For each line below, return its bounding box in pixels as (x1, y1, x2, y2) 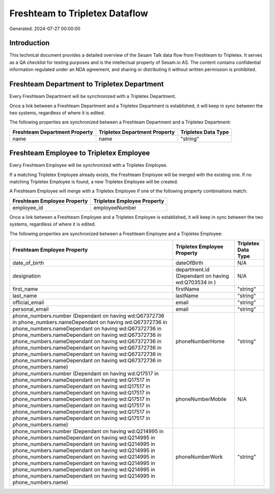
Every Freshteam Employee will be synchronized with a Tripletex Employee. (9, 162, 168, 168)
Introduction (9, 39, 50, 47)
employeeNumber (93, 204, 137, 211)
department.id (175, 266, 210, 273)
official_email (12, 299, 44, 306)
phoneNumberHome (175, 337, 225, 344)
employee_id (12, 204, 43, 211)
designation (12, 272, 41, 279)
